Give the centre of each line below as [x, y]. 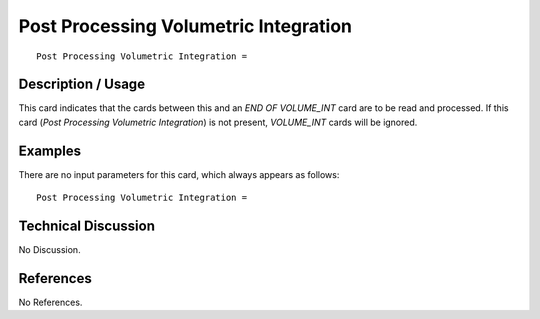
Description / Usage [81, 84]
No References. [50, 302]
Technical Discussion [86, 225]
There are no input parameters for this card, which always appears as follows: [179, 174]
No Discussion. [49, 250]
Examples [50, 150]
